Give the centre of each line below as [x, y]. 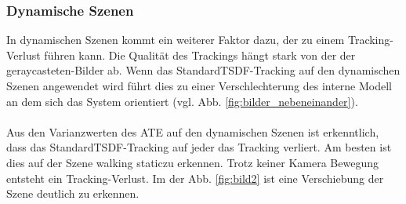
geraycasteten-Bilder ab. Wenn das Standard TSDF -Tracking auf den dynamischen [203, 70]
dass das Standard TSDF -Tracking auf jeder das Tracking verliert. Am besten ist [199, 147]
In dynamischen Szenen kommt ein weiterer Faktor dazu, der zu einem [176, 40]
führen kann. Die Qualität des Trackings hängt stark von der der [200, 55]
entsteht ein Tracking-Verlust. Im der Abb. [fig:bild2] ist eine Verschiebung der [195, 178]
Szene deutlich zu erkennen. [73, 193]
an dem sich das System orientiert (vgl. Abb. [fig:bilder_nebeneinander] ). [182, 101]
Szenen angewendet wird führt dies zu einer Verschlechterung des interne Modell [199, 86]
